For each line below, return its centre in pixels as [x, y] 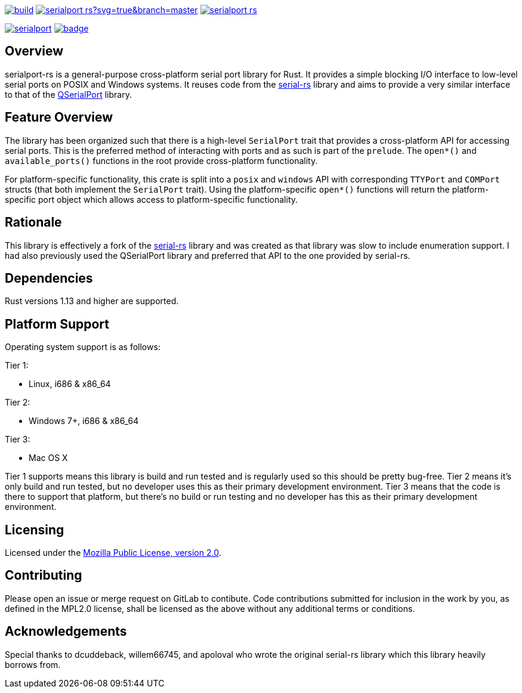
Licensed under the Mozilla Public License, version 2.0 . [113, 553]
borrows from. [33, 664]
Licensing [35, 530]
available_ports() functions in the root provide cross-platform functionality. [161, 160]
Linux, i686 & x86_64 [70, 384]
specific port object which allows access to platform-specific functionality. [152, 199]
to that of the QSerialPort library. [68, 94]
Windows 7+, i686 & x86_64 [84, 421]
